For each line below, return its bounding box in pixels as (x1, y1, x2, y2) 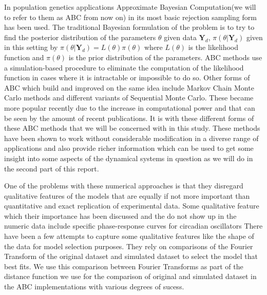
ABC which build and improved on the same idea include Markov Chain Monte (4, 82, 254, 93)
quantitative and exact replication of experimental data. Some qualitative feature (4, 200, 259, 211)
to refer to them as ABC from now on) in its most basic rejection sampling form (4, 11, 257, 22)
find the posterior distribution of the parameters (4, 31, 156, 42)
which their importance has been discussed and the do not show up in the (4, 210, 237, 221)
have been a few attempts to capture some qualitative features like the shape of (4, 231, 254, 241)
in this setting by (4, 42, 58, 53)
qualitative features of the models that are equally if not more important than (4, 190, 250, 201)
